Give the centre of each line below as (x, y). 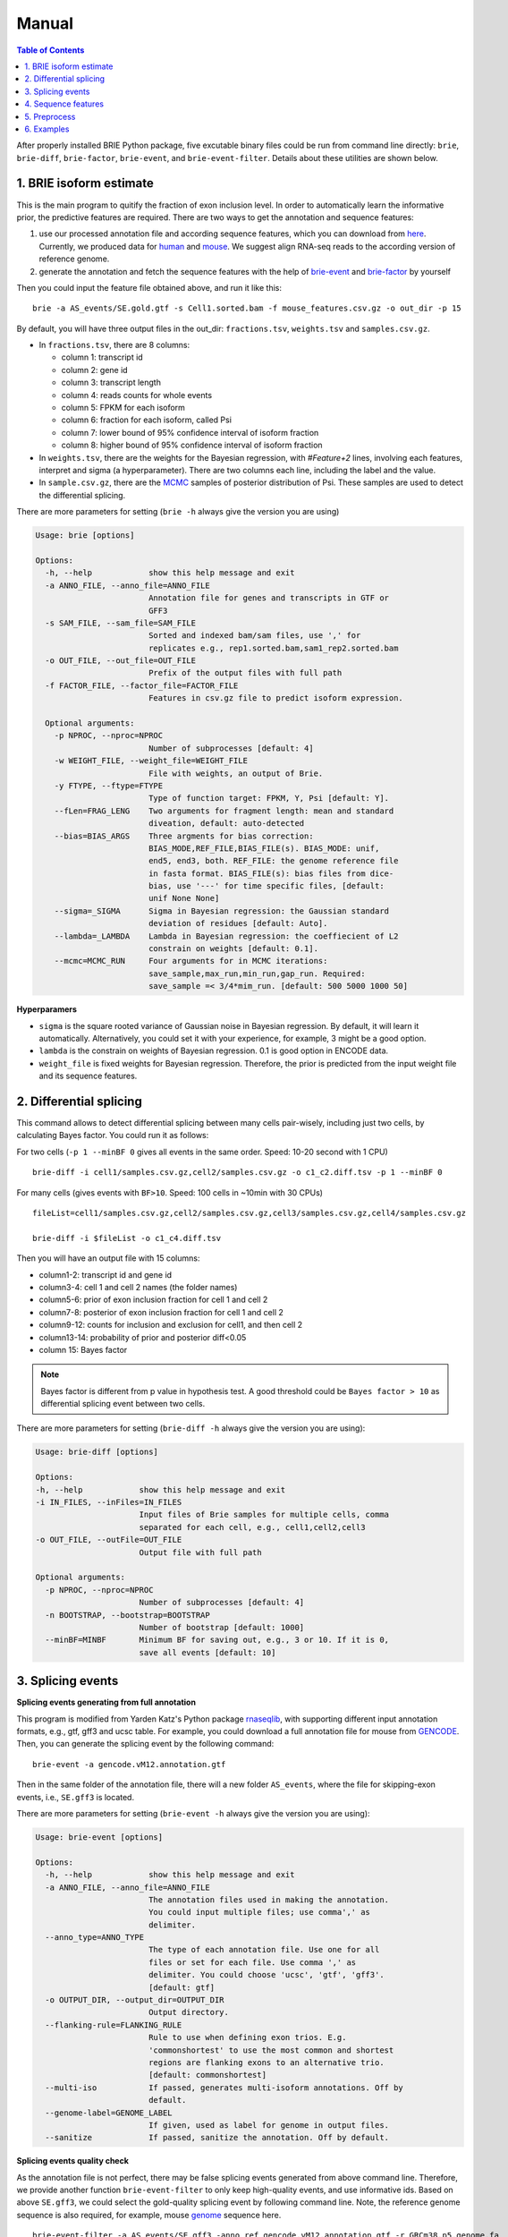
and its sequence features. (88, 1076)
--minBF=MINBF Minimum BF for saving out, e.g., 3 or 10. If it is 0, (217, 1640)
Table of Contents (51, 50)
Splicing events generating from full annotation (106, 1702)
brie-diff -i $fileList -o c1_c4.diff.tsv (127, 1238)
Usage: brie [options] (85, 536)
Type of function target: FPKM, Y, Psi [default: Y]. (268, 798)
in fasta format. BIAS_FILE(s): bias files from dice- (271, 873)
